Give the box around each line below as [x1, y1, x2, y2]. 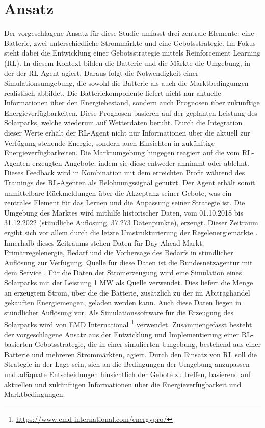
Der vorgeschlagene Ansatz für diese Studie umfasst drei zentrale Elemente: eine [4, 28, 254, 38]
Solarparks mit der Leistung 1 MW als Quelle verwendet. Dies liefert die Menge [4, 277, 253, 287]
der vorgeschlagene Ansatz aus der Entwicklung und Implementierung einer [4, 329, 240, 339]
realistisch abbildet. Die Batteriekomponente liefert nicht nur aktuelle [4, 87, 221, 98]
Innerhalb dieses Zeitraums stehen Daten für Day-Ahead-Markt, [4, 237, 204, 248]
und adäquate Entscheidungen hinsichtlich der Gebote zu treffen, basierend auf [4, 368, 251, 379]
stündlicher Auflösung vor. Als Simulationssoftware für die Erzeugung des [4, 307, 234, 317]
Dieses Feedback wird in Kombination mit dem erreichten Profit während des [4, 167, 245, 178]
